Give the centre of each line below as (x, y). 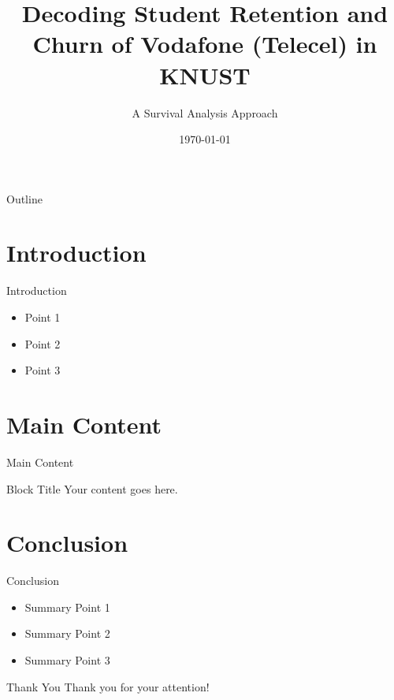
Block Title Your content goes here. (92, 488)
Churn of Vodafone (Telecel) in (205, 44)
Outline (24, 198)
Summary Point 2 (67, 633)
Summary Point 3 (67, 660)
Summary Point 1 (67, 607)
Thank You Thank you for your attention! (108, 686)
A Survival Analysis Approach (205, 112)
